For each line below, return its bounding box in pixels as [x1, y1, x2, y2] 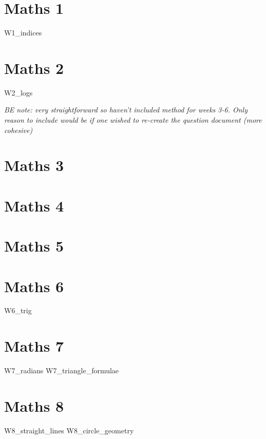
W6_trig [4, 305, 32, 316]
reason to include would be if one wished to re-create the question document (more [4, 114, 262, 125]
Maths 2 [4, 57, 64, 78]
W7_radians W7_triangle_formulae [4, 365, 119, 376]
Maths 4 [4, 195, 64, 216]
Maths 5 [4, 235, 64, 256]
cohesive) [4, 124, 33, 135]
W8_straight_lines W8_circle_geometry [4, 425, 134, 435]
